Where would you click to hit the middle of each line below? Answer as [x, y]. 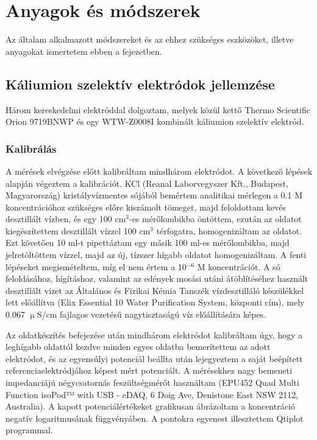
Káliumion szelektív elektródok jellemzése [140, 84]
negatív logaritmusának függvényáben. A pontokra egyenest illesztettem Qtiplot [155, 418]
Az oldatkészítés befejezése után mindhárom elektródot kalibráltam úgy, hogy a [154, 334]
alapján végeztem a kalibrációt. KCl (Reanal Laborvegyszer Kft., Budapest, [147, 183]
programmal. [29, 430]
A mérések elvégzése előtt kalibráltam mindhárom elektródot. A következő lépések [159, 171]
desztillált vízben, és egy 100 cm [66, 219]
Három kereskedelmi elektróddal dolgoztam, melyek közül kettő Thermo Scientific [158, 109]
